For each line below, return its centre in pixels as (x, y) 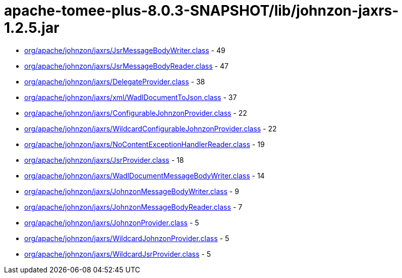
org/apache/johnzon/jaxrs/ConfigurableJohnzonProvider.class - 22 (136, 113)
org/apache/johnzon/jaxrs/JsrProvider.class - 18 (104, 160)
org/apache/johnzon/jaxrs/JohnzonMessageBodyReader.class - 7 (133, 207)
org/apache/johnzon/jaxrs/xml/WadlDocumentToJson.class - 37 (131, 97)
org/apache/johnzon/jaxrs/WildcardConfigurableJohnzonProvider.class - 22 (151, 128)
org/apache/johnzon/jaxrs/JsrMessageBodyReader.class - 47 (126, 66)
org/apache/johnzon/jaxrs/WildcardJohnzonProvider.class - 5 (127, 238)
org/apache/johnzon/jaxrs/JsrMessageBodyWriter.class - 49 (125, 50)
